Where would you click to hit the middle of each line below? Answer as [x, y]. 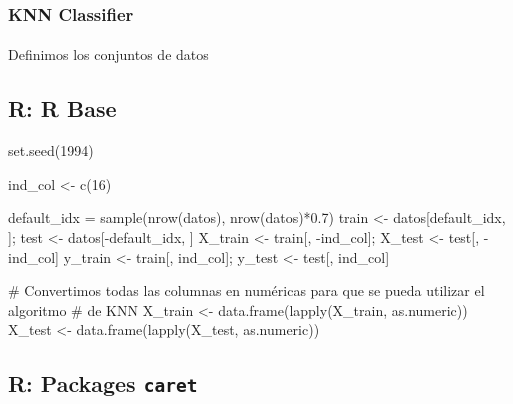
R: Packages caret [103, 383]
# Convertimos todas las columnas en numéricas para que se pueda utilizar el [246, 290]
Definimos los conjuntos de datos [108, 54]
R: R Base [62, 108]
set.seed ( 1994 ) [51, 150]
